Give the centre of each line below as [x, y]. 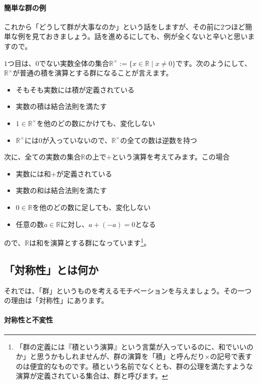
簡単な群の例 [25, 7]
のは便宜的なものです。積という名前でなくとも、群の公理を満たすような [134, 366]
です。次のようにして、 [213, 63]
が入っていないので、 [77, 140]
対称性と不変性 [28, 320]
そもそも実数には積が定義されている [75, 89]
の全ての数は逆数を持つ [159, 140]
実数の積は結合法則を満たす [61, 106]
